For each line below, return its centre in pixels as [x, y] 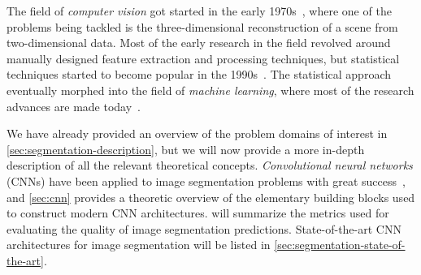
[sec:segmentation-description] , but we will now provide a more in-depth [186, 149]
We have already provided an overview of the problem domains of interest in [197, 133]
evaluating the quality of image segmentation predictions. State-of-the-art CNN [204, 228]
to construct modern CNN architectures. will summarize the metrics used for [198, 213]
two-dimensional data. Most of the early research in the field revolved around [199, 43]
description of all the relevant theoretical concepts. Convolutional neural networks [210, 165]
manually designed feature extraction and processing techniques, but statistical [203, 58]
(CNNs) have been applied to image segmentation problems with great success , [206, 180]
